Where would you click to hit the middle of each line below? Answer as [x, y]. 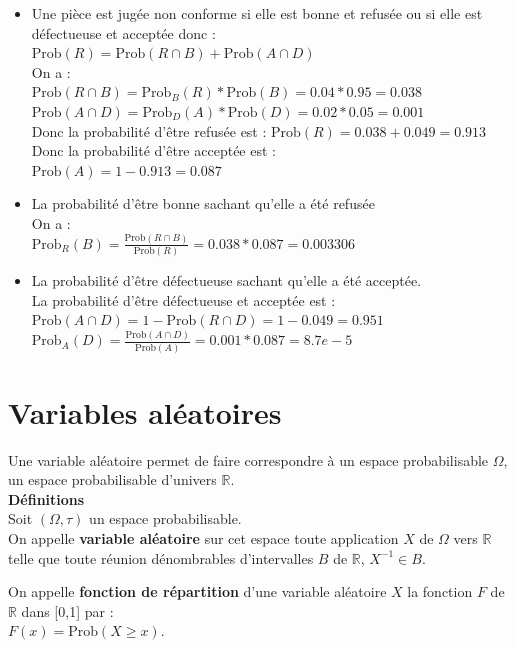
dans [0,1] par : [67, 610]
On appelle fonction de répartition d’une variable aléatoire [197, 591]
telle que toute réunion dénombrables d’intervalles [161, 557]
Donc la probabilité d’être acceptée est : [153, 150]
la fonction [440, 591]
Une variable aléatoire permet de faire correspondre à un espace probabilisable [248, 459]
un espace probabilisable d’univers [112, 479]
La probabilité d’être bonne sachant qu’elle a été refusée [203, 203]
